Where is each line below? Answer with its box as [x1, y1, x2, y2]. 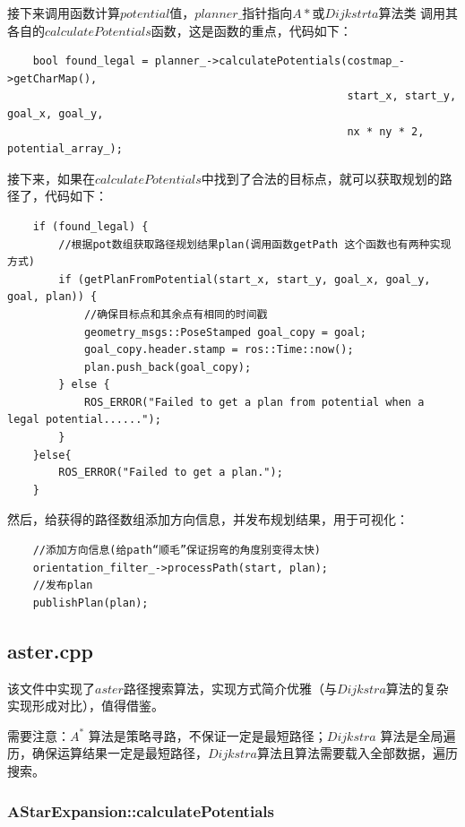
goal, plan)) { [7, 290, 98, 304]
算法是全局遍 [380, 726, 456, 745]
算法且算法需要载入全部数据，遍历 [256, 744, 458, 762]
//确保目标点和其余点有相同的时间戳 [83, 307, 268, 321]
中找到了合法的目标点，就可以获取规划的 [201, 168, 440, 187]
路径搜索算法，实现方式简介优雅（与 [123, 678, 337, 697]
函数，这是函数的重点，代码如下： [151, 21, 352, 39]
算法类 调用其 [378, 4, 459, 22]
